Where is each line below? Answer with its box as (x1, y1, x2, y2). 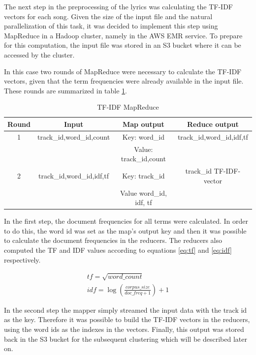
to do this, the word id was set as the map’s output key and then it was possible (4, 225, 247, 236)
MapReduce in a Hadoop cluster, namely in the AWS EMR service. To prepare (4, 30, 243, 40)
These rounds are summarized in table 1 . (4, 85, 128, 95)
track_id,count (121, 153, 166, 164)
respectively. (4, 254, 41, 265)
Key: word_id (122, 131, 164, 142)
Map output (122, 118, 164, 129)
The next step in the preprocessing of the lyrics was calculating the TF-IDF (4, 1, 233, 11)
